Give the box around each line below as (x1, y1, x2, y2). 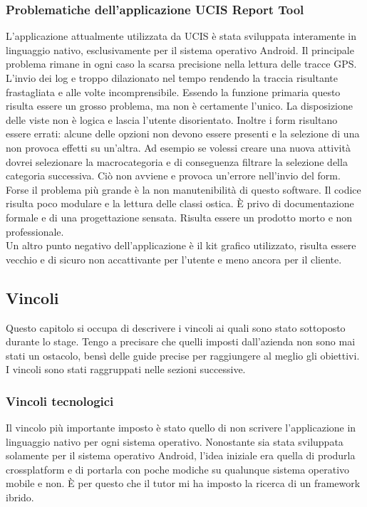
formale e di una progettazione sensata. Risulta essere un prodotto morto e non (6, 209, 353, 224)
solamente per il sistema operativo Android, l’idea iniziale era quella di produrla (6, 448, 356, 463)
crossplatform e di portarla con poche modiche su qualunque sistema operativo (6, 461, 350, 476)
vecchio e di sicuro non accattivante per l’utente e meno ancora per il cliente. (6, 251, 342, 266)
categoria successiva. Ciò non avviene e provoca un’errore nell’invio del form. (6, 168, 341, 183)
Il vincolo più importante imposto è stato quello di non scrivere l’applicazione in (6, 420, 356, 435)
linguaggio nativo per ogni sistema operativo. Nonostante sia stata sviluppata (6, 434, 343, 449)
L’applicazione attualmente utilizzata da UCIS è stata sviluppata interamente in (6, 28, 356, 43)
